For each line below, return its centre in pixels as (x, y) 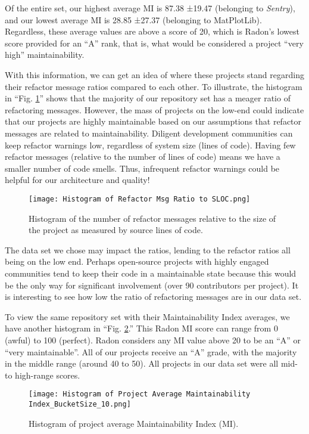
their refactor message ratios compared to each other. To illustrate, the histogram (154, 86)
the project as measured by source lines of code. (116, 230)
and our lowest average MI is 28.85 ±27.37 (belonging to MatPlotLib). (133, 19)
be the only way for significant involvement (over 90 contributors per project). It (152, 285)
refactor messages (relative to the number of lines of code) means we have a (143, 156)
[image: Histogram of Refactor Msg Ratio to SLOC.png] (140, 199)
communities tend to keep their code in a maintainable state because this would (151, 273)
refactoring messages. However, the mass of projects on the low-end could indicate (154, 109)
